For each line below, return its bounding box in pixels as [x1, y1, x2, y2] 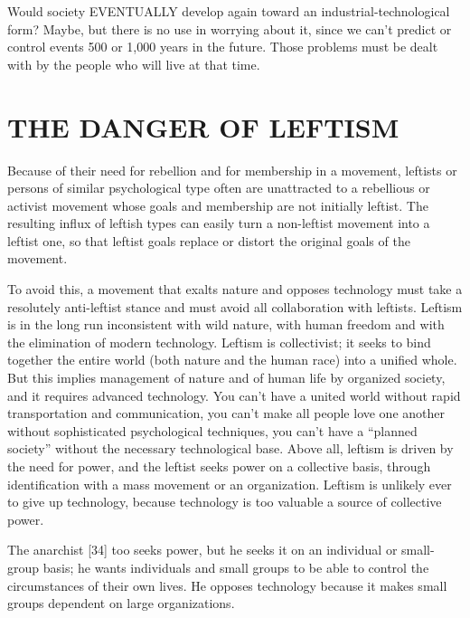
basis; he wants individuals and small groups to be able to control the [42, 557, 429, 576]
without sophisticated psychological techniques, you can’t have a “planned [7, 421, 418, 440]
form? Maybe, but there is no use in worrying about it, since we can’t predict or [7, 19, 452, 38]
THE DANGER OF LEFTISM [7, 108, 399, 145]
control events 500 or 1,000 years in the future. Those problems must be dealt [7, 37, 438, 56]
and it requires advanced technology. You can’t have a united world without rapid [7, 385, 461, 404]
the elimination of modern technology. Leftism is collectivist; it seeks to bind [7, 332, 431, 351]
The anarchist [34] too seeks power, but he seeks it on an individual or [7, 540, 398, 559]
